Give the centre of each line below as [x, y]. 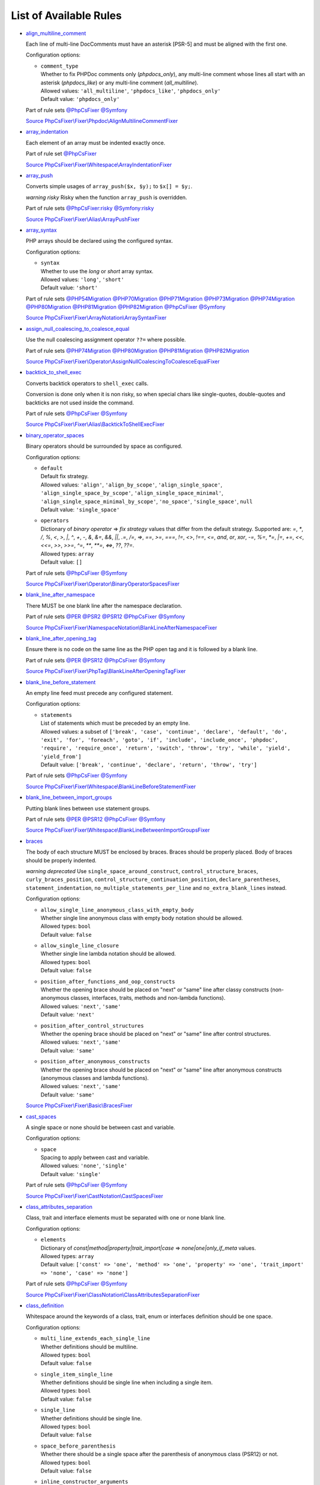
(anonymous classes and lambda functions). [95, 1078]
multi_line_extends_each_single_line [95, 1339]
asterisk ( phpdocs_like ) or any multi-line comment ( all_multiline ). [119, 83]
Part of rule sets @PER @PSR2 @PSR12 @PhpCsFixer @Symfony [105, 617]
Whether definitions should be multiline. [89, 1347]
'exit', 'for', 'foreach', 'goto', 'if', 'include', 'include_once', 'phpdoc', [159, 740]
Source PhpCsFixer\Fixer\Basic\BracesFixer [79, 1105]
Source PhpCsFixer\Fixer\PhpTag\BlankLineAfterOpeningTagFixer [106, 671]
